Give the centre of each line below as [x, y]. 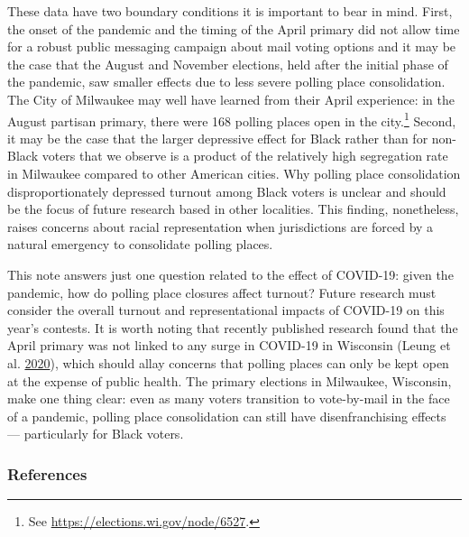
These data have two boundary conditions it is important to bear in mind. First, [230, 11]
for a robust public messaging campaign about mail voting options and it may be [232, 46]
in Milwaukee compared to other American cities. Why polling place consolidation [234, 173]
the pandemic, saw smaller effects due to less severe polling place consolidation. [226, 82]
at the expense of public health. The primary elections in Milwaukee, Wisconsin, [230, 380]
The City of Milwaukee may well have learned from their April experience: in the [231, 99]
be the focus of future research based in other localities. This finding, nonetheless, [233, 209]
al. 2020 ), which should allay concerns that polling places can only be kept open [228, 362]
